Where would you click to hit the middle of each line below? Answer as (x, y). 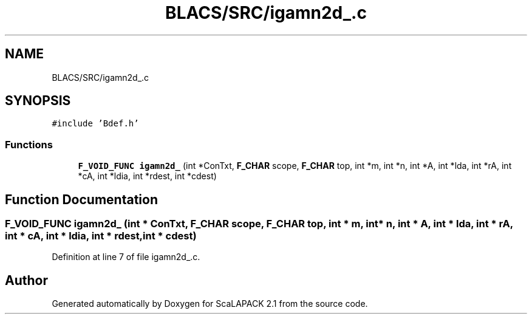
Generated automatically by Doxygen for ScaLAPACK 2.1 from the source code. (210, 304)
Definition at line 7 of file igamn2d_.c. (126, 257)
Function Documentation (81, 199)
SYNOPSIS (38, 101)
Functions (29, 144)
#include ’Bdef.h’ (95, 124)
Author (26, 280)
